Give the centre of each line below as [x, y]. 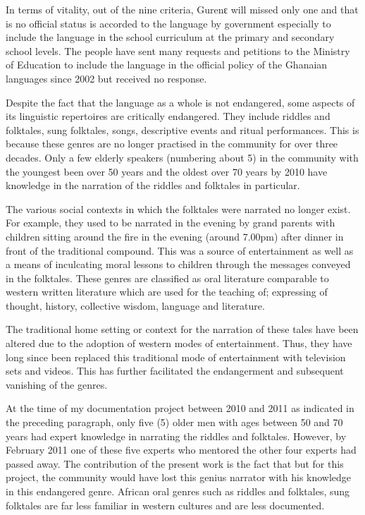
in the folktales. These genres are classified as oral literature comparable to [167, 278]
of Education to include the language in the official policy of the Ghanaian [167, 65]
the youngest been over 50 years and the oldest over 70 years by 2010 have [167, 171]
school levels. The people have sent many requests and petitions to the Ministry [178, 50]
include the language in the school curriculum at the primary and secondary [170, 37]
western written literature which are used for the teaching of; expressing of [167, 292]
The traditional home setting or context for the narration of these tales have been [182, 329]
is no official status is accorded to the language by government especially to [168, 23]
